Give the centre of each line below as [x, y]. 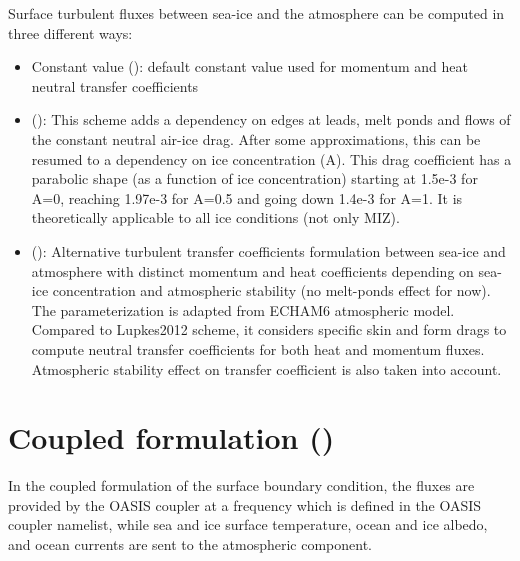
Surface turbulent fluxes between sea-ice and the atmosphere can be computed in [256, 13]
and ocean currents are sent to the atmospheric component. [190, 544]
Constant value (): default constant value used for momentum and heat [250, 66]
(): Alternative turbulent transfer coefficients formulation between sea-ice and [268, 250]
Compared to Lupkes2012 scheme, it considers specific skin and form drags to [269, 329]
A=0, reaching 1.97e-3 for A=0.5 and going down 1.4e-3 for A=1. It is [247, 197]
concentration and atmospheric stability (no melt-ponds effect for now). [271, 290]
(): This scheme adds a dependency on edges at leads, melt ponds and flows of [271, 119]
